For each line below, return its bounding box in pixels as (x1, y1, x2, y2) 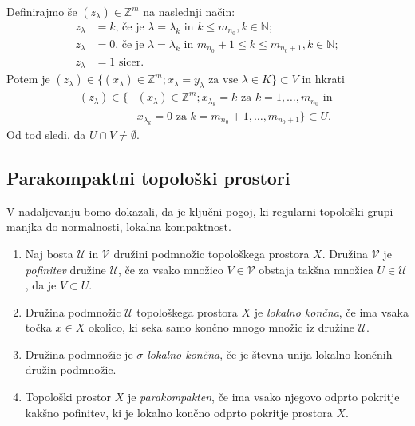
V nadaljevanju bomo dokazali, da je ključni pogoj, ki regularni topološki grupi (6, 202, 393, 219)
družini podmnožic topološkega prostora (113, 245, 310, 261)
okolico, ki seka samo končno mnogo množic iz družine (88, 319, 354, 336)
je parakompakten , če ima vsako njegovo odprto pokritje (127, 388, 400, 405)
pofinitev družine (25, 261, 106, 277)
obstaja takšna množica (259, 261, 373, 277)
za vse (208, 74, 239, 86)
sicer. (118, 56, 144, 68)
